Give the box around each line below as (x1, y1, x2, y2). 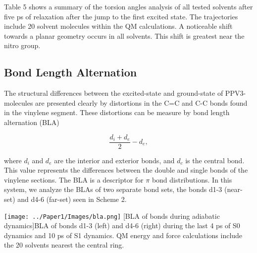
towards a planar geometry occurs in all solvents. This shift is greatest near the (4, 30, 245, 41)
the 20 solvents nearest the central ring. (4, 240, 124, 250)
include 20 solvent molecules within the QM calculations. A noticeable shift (4, 21, 233, 31)
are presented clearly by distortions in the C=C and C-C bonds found (35, 97, 248, 108)
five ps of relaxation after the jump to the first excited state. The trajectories (4, 11, 238, 21)
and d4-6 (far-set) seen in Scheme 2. (17, 193, 127, 204)
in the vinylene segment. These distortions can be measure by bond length (4, 107, 230, 118)
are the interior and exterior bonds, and (54, 155, 175, 165)
